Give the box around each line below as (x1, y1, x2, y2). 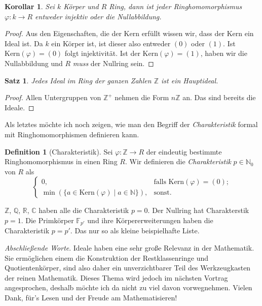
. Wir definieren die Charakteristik (125, 156, 231, 167)
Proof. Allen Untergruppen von (5, 92, 101, 103)
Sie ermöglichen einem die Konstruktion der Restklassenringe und (5, 252, 208, 263)
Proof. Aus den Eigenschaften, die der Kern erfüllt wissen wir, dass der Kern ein (5, 28, 254, 39)
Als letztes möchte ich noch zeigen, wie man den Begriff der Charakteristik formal (5, 119, 258, 130)
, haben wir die (200, 48, 247, 58)
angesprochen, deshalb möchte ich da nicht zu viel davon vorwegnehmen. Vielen (5, 282, 252, 293)
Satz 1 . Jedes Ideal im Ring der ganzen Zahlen (5, 75, 152, 85)
